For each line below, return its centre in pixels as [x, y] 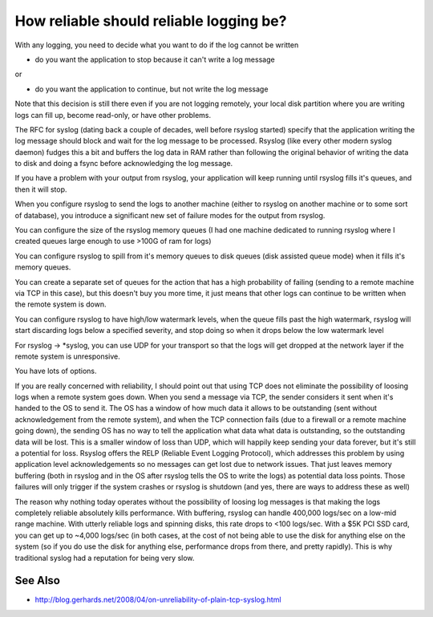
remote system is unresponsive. [67, 356]
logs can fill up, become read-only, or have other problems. [113, 115]
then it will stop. [41, 189]
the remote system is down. [61, 304]
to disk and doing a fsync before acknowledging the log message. [124, 164]
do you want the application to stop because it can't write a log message [155, 59]
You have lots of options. [56, 371]
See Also [37, 580]
